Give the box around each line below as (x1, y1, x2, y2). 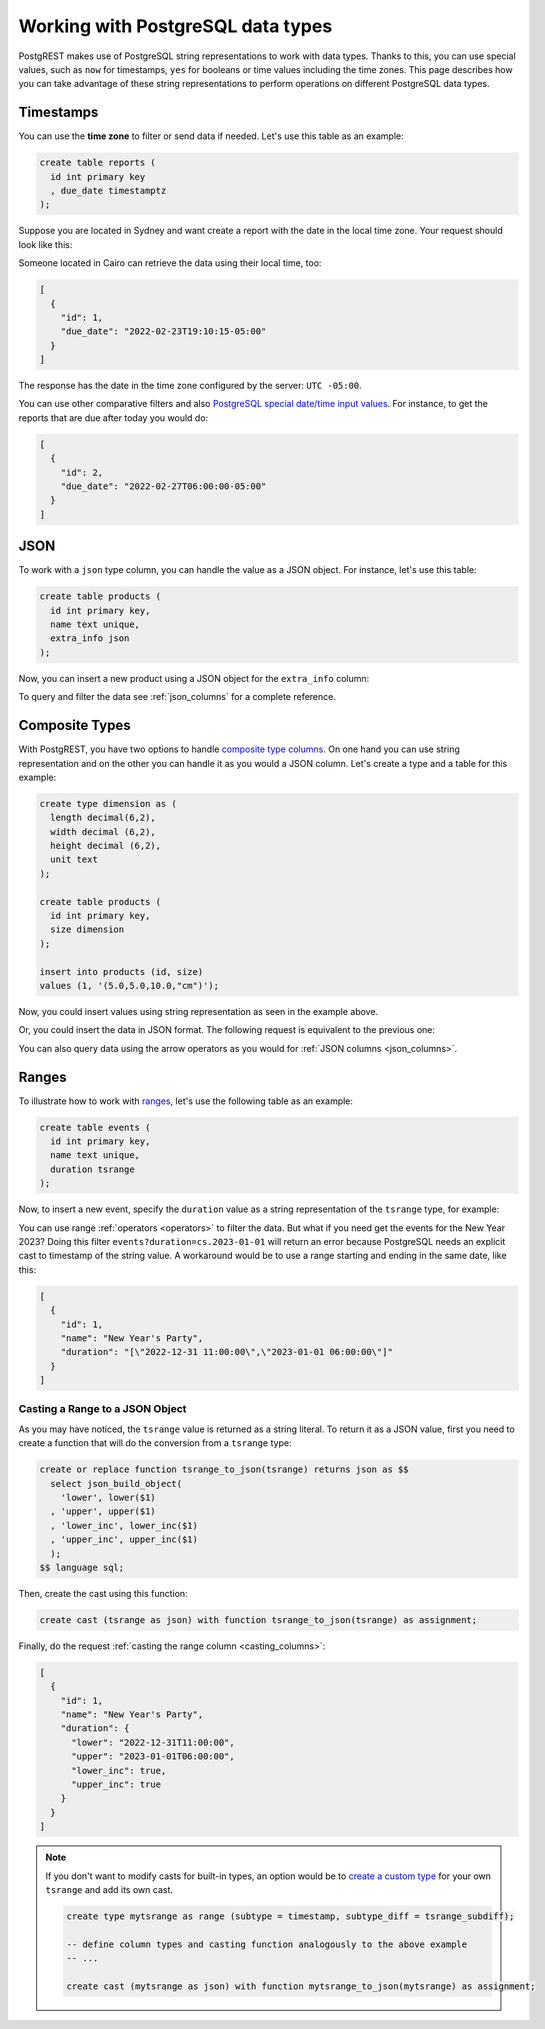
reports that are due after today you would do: (18, 411, 209, 424)
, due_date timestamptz (50, 185, 167, 196)
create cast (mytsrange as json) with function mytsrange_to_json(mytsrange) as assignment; (66, 1980, 536, 1992)
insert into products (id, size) (39, 966, 204, 977)
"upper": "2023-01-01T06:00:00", (71, 1751, 235, 1762)
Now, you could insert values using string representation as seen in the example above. (18, 1005, 379, 1017)
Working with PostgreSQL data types (18, 15, 333, 37)
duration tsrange (50, 1163, 135, 1175)
